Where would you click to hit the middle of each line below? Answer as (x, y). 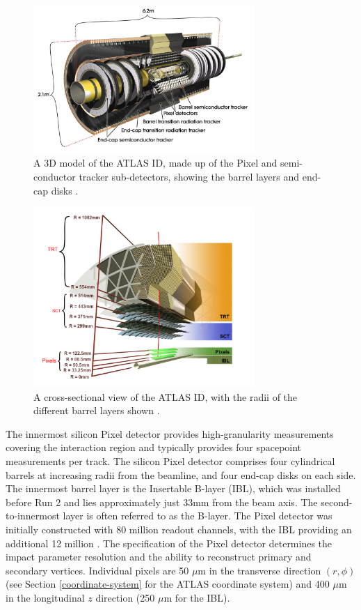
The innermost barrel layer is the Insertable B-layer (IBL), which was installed (173, 488)
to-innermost (33, 516)
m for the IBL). (197, 597)
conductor (55, 176)
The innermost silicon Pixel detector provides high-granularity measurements (170, 433)
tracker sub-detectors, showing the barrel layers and (189, 176)
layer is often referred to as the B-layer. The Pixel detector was (198, 516)
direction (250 (125, 597)
